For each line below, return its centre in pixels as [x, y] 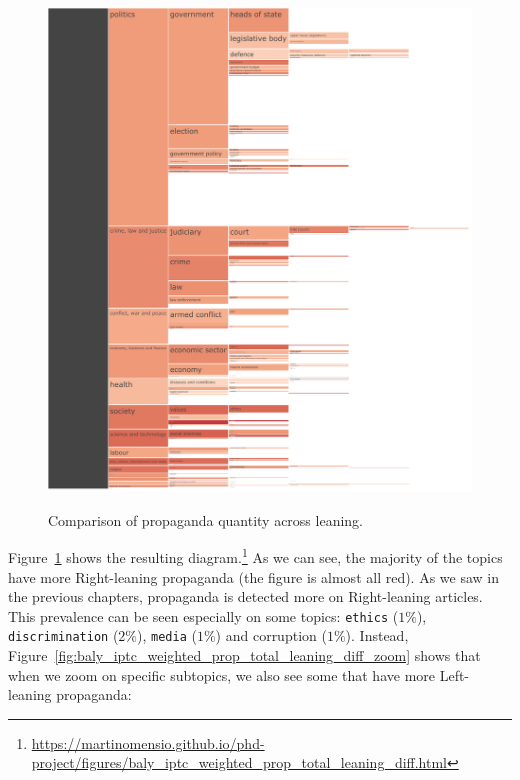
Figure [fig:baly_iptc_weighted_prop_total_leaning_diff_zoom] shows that [244, 655]
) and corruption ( [271, 635]
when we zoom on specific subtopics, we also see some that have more [221, 674]
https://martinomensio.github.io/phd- [148, 742]
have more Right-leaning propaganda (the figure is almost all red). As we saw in [254, 576]
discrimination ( [63, 635]
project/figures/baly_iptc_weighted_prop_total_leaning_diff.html [239, 762]
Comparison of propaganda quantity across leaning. [205, 519]
